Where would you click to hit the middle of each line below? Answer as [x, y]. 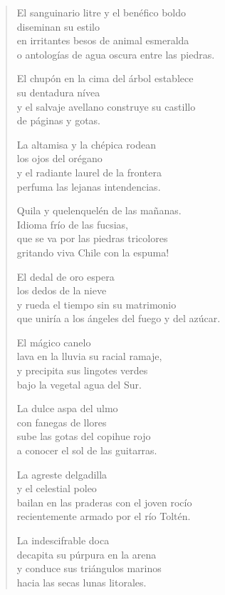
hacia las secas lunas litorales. [82, 582]
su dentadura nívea [58, 92]
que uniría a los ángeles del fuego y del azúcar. [119, 318]
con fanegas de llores [62, 422]
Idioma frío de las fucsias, [73, 224]
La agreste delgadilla [62, 474]
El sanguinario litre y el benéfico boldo [101, 12]
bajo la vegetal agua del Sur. [79, 384]
